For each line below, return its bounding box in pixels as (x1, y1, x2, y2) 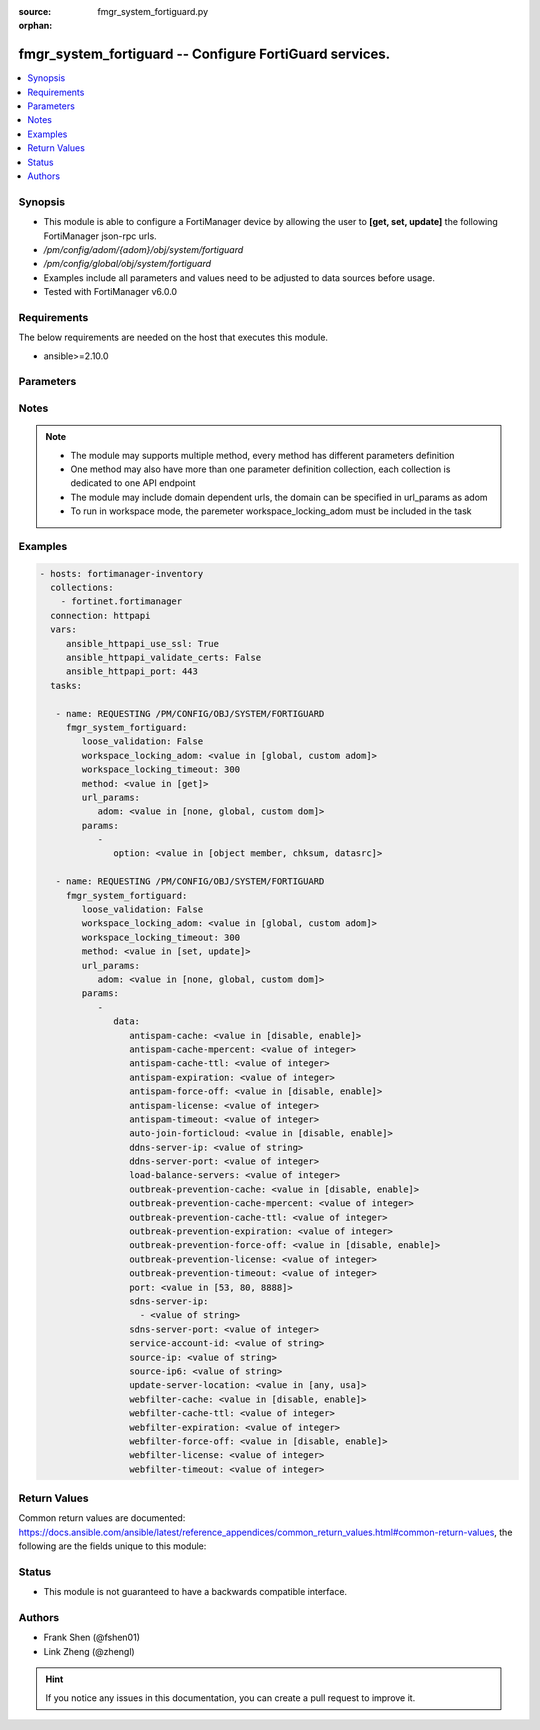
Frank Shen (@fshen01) (43, 1631, 140, 1644)
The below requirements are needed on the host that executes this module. (18, 331, 329, 344)
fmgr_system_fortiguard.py (97, 6, 209, 17)
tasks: (50, 680, 83, 691)
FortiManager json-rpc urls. (43, 230, 157, 242)
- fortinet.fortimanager (60, 596, 183, 607)
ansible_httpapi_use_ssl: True (65, 638, 220, 649)
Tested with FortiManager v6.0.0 (43, 286, 178, 298)
